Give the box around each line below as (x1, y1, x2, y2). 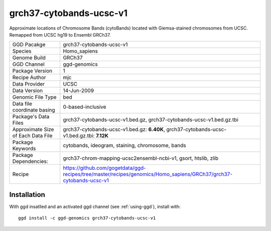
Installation (9, 190, 45, 199)
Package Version (12, 68, 53, 75)
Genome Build (12, 54, 46, 61)
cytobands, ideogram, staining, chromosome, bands (63, 142, 186, 149)
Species (12, 48, 32, 55)
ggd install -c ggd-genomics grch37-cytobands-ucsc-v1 (18, 215, 156, 221)
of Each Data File (12, 132, 53, 139)
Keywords (12, 145, 36, 152)
